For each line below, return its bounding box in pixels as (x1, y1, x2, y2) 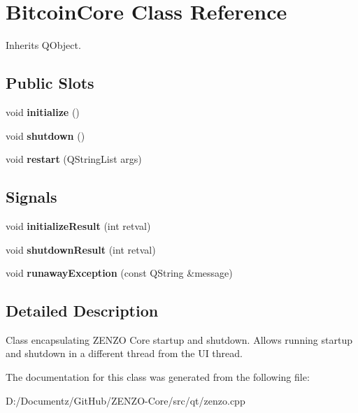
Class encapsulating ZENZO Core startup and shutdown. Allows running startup (6, 332, 352, 347)
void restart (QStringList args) (6, 152, 142, 166)
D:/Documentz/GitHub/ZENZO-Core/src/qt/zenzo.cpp (6, 393, 245, 407)
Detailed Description (6, 300, 159, 321)
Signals (6, 186, 57, 208)
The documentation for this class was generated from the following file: (6, 370, 310, 384)
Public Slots (6, 72, 94, 94)
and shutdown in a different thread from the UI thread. (6, 346, 243, 361)
